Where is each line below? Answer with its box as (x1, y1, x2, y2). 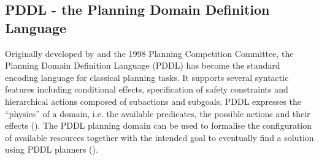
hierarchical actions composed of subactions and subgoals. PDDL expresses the (5, 94, 302, 107)
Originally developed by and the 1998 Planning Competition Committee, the (5, 47, 294, 59)
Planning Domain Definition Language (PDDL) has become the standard (5, 59, 280, 72)
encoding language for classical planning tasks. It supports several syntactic (5, 70, 289, 83)
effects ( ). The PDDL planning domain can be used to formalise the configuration (5, 119, 312, 132)
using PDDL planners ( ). (5, 143, 98, 156)
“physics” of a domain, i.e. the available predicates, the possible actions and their (5, 107, 310, 120)
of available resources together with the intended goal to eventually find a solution (5, 131, 314, 143)
